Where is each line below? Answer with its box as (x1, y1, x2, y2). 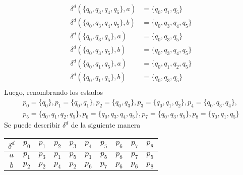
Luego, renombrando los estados (4, 87, 103, 97)
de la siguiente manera (71, 120, 141, 130)
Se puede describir (4, 120, 60, 130)
